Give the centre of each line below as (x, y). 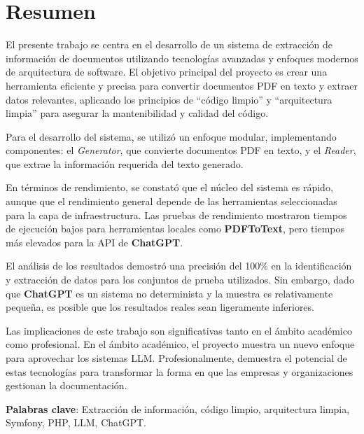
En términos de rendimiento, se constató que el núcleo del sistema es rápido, (169, 187)
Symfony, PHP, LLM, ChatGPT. (76, 422)
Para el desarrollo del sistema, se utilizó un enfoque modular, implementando (171, 136)
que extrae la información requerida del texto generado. (125, 163)
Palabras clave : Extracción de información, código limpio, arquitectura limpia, (178, 408)
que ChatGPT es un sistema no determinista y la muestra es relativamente (169, 293)
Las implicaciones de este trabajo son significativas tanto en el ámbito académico (179, 330)
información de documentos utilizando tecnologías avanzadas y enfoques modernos (182, 58)
